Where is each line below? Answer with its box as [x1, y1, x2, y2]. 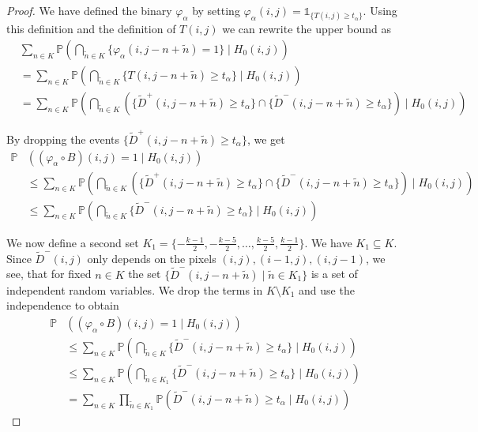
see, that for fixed [6, 265, 92, 282]
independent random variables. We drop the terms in [6, 281, 263, 298]
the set [128, 265, 161, 282]
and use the [299, 281, 355, 298]
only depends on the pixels [87, 250, 216, 266]
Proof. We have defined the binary [6, 2, 172, 18]
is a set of [311, 265, 358, 282]
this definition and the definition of [6, 21, 176, 37]
